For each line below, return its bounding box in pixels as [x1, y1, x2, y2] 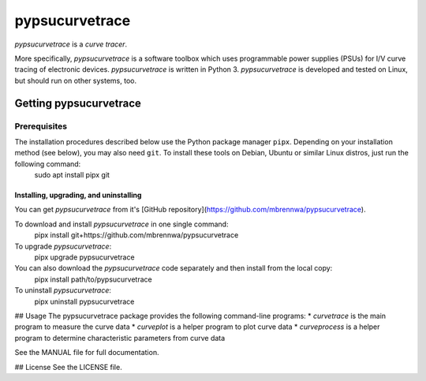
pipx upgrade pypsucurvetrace [34, 252, 135, 262]
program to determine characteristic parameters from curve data [14, 333, 226, 342]
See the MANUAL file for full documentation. [14, 348, 159, 357]
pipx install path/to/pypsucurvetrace [34, 275, 153, 284]
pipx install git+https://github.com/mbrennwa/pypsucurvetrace [34, 230, 239, 240]
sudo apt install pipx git [34, 170, 110, 180]
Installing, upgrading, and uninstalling [14, 190, 142, 200]
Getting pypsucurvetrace [14, 96, 142, 110]
